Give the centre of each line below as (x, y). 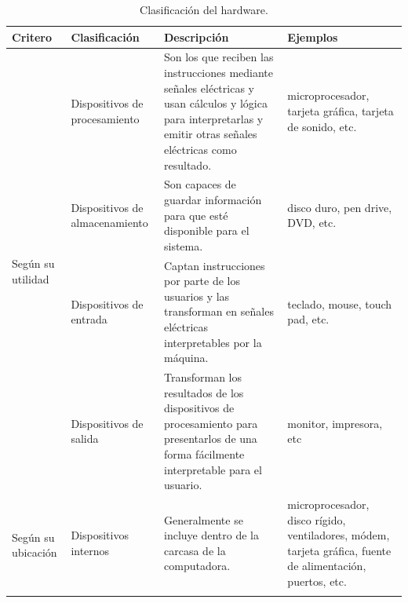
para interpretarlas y (214, 118)
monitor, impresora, (335, 423)
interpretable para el (213, 469)
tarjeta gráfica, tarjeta (341, 111)
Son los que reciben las (219, 57)
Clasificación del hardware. (204, 9)
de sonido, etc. (322, 126)
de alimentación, (327, 566)
